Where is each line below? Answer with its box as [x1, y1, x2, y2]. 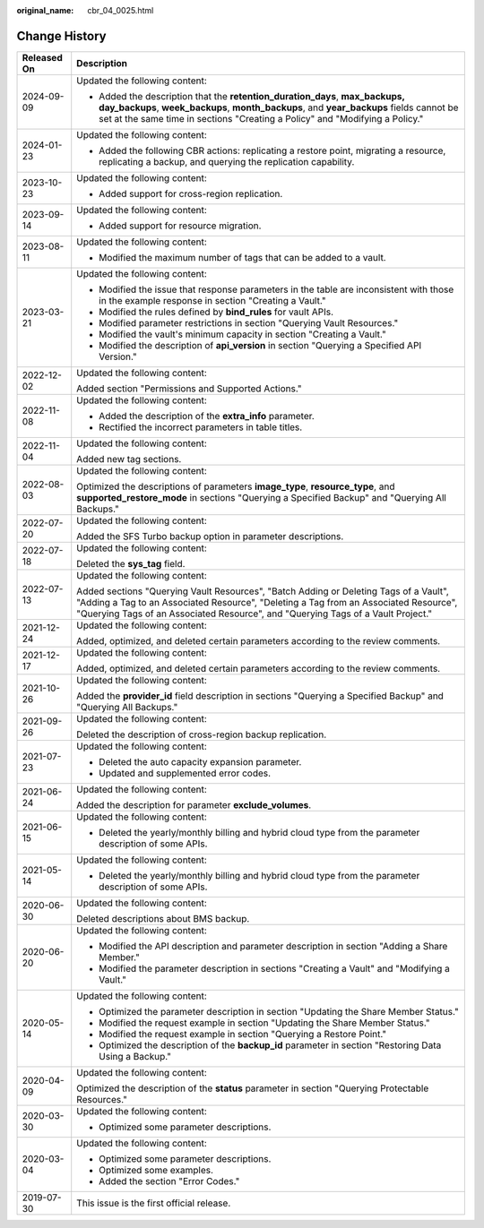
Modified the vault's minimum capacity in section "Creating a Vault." [99, 328, 387, 340]
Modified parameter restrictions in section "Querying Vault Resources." [99, 316, 399, 329]
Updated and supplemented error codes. [99, 767, 272, 779]
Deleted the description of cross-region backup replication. [76, 728, 327, 741]
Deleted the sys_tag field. [76, 557, 186, 570]
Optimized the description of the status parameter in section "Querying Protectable [76, 1082, 429, 1095]
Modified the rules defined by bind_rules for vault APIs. [99, 305, 333, 318]
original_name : [16, 5, 74, 15]
